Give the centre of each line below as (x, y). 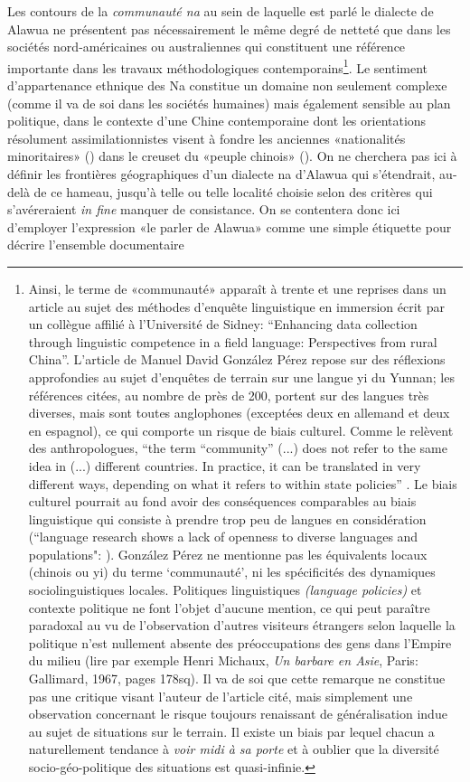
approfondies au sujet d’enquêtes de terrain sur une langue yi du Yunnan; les (241, 377)
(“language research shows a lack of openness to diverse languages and (223, 537)
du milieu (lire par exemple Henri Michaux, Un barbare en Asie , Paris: (223, 660)
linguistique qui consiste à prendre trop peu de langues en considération (227, 518)
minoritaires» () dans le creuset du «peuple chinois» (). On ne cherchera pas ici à (232, 156)
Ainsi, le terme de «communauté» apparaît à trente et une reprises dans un (237, 288)
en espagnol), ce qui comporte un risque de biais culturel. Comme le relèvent (241, 430)
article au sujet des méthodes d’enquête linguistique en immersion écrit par (236, 306)
